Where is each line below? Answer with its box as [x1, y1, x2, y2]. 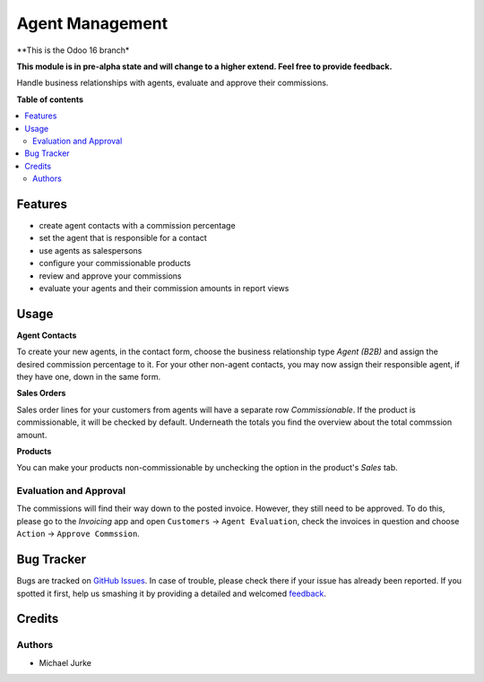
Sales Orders [16, 388, 66, 399]
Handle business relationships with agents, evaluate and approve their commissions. [16, 77, 329, 89]
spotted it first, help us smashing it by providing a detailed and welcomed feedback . [16, 588, 327, 599]
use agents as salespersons [39, 245, 143, 255]
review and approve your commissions [39, 270, 183, 281]
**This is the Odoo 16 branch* [16, 45, 130, 56]
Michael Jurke [39, 657, 91, 668]
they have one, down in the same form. [16, 372, 161, 382]
